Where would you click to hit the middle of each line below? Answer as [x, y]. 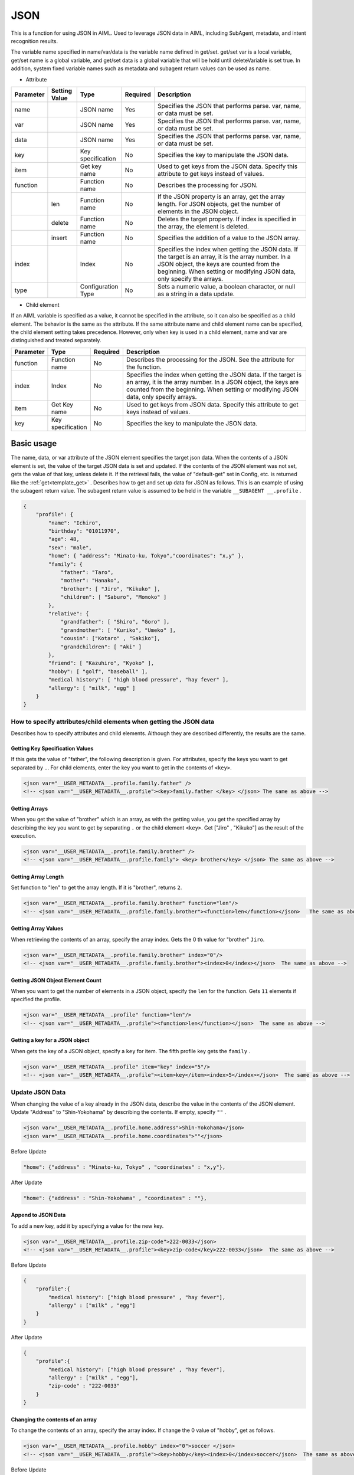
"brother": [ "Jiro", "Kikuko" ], [110, 589]
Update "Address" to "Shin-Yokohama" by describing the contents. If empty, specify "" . [119, 1112]
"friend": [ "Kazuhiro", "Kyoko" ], [101, 663]
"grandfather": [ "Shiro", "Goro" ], [115, 622]
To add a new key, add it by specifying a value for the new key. [87, 1226]
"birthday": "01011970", [84, 531]
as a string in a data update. [196, 294]
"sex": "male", [70, 548]
